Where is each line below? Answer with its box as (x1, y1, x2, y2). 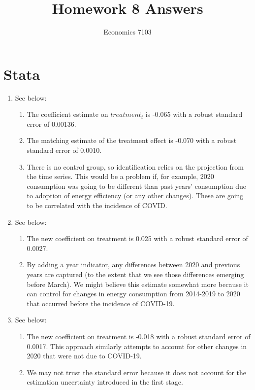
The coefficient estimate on (27, 109, 108, 119)
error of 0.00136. (27, 118, 76, 129)
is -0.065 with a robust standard (145, 109, 243, 119)
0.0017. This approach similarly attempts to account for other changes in (27, 341, 247, 351)
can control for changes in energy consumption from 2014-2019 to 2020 (27, 288, 240, 299)
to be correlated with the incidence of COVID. (27, 200, 167, 210)
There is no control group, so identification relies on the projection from (27, 161, 244, 172)
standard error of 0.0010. (27, 145, 102, 155)
